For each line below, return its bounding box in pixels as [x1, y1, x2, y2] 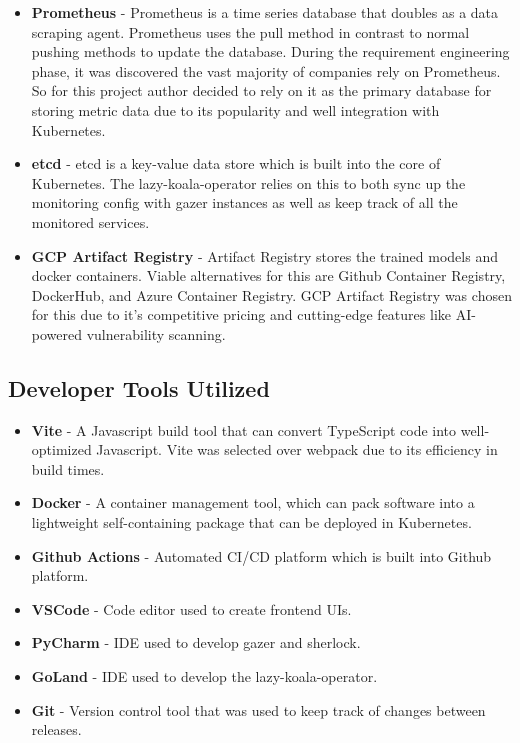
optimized [31, 439, 92, 460]
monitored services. [31, 211, 150, 232]
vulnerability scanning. [86, 323, 226, 344]
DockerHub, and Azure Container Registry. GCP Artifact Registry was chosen [31, 284, 512, 305]
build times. [31, 458, 105, 479]
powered [31, 323, 83, 344]
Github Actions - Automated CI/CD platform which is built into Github [31, 545, 492, 566]
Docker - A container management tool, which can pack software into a [31, 492, 475, 513]
